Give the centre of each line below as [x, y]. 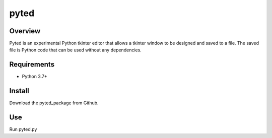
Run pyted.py [23, 129]
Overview [25, 31]
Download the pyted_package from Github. [54, 103]
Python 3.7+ [35, 77]
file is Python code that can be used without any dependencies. [76, 50]
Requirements [32, 65]
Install [19, 91]
